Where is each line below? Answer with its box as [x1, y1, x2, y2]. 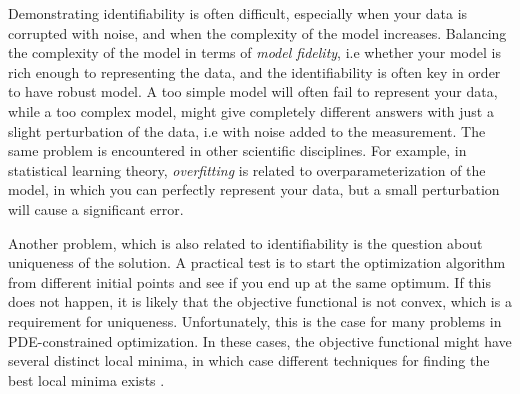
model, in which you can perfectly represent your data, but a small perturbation [8, 179, 500, 200]
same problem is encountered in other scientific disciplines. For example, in [8, 140, 467, 161]
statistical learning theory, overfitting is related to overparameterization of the [8, 159, 486, 180]
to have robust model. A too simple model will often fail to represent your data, [8, 81, 498, 102]
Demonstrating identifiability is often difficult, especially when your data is [8, 3, 468, 23]
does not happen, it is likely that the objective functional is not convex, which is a [8, 291, 512, 312]
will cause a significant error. [8, 198, 184, 219]
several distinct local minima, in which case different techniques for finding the [8, 350, 490, 371]
